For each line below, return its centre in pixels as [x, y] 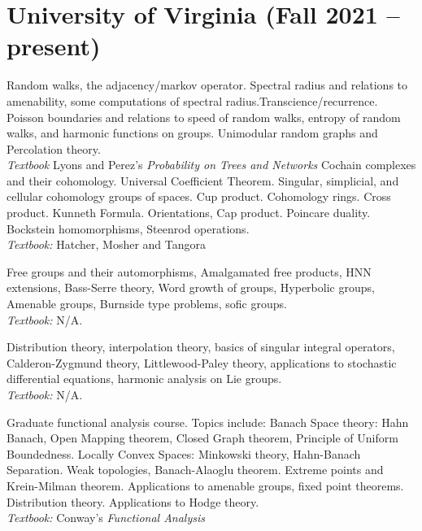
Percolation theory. [54, 148]
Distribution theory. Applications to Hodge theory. [133, 501]
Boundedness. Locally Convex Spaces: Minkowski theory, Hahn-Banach [184, 453]
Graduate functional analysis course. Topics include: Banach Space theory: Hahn [208, 422]
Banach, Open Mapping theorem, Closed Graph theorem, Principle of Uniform [202, 438]
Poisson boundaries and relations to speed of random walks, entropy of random [204, 117]
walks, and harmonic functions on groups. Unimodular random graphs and [192, 133]
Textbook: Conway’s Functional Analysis [106, 518]
